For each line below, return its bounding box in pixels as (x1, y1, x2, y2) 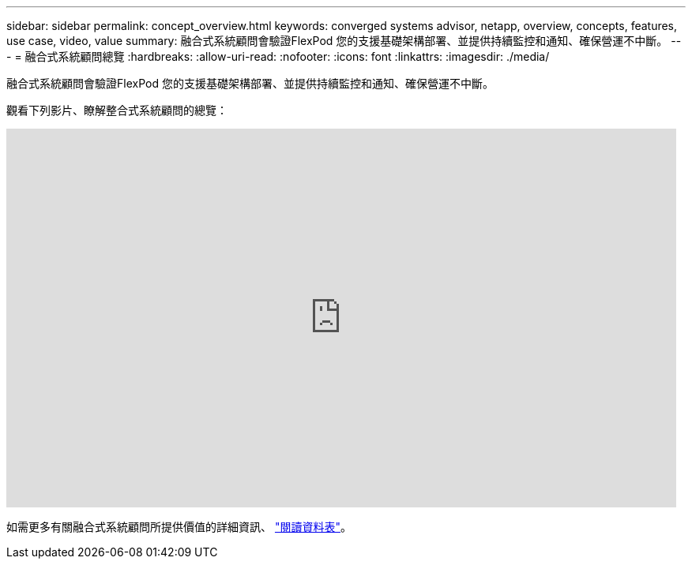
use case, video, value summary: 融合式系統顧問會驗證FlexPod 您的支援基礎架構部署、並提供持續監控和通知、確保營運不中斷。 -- (6, 34, 682, 47)
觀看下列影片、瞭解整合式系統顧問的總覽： (6, 103, 228, 117)
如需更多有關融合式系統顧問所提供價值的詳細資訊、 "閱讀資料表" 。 (6, 520, 352, 533)
